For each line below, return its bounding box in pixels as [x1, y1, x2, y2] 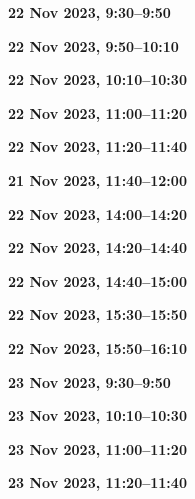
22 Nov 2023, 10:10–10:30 [8, 69, 187, 90]
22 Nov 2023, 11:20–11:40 [8, 136, 187, 157]
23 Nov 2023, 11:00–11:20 [8, 438, 187, 459]
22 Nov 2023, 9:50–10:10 [8, 35, 179, 56]
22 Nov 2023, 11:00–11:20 [8, 102, 187, 123]
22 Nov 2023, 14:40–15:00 [8, 270, 187, 291]
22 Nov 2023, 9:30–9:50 [8, 2, 171, 22]
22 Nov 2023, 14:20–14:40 [8, 237, 187, 258]
